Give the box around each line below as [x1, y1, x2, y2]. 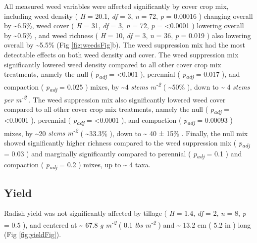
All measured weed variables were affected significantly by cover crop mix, [4, 1, 229, 11]
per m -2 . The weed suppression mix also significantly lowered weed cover [4, 93, 226, 104]
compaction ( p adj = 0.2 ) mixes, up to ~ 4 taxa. [4, 159, 151, 171]
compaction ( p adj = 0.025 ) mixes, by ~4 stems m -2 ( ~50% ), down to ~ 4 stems [4, 80, 250, 93]
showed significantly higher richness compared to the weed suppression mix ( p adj [4, 137, 250, 149]
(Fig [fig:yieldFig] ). [4, 229, 61, 240]
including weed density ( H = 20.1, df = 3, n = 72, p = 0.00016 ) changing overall [4, 10, 253, 21]
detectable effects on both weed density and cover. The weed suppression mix [4, 49, 239, 59]
